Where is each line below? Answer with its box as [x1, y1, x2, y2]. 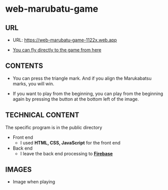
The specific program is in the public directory [5, 124, 103, 130]
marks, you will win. [12, 80, 54, 87]
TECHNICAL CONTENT [5, 111, 79, 120]
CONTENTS [5, 62, 43, 70]
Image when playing [12, 179, 55, 185]
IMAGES [5, 165, 32, 174]
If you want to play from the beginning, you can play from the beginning [12, 90, 163, 97]
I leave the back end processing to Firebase [20, 150, 113, 156]
